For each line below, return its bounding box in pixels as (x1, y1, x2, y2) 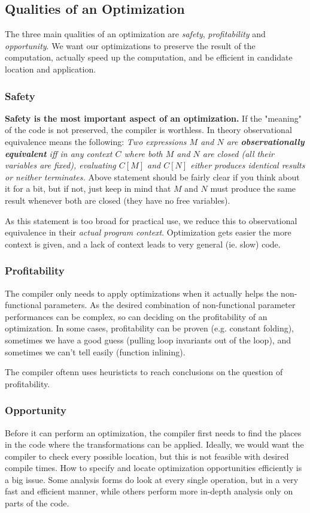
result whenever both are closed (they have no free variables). (5, 194, 230, 206)
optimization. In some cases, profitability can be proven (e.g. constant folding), (5, 322, 294, 334)
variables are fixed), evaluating (5, 159, 116, 171)
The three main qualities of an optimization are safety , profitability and (5, 28, 266, 40)
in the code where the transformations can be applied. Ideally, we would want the (5, 438, 304, 451)
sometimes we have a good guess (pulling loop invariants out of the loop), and (5, 333, 291, 346)
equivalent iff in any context (5, 147, 113, 159)
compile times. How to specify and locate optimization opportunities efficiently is (5, 461, 302, 474)
